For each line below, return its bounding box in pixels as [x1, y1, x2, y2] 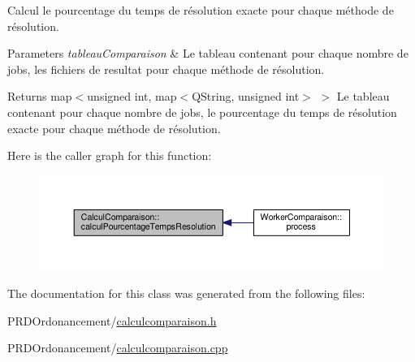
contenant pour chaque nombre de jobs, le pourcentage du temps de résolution [7, 103, 397, 120]
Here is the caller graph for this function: [7, 147, 212, 164]
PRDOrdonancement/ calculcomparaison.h [7, 312, 217, 329]
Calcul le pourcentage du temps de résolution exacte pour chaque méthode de [7, 2, 394, 18]
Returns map [7, 88, 72, 105]
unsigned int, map [87, 88, 177, 105]
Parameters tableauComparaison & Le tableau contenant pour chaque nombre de [7, 45, 409, 62]
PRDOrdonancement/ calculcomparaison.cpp [7, 339, 228, 356]
